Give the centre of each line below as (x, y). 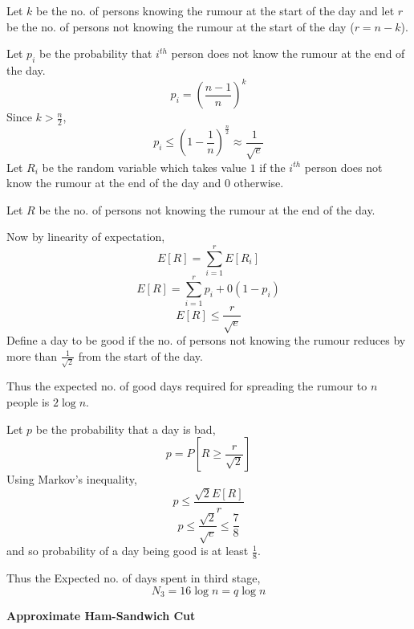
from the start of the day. (140, 355)
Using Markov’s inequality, (72, 479)
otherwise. (259, 183)
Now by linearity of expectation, (86, 237)
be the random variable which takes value (144, 167)
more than (32, 355)
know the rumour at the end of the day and (114, 183)
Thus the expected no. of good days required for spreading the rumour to (187, 386)
